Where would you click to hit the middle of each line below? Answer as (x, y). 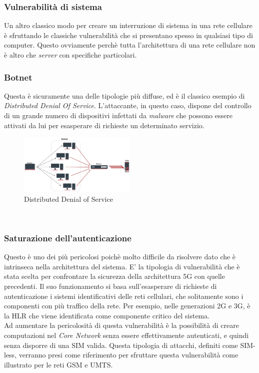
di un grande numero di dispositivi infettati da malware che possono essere (118, 115)
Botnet (18, 77)
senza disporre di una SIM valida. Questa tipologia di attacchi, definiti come (121, 345)
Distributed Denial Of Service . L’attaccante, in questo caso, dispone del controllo (128, 105)
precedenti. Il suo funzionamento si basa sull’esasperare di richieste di (110, 286)
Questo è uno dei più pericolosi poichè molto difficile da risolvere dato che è (120, 257)
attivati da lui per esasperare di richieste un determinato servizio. (104, 125)
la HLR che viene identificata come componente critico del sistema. (107, 315)
